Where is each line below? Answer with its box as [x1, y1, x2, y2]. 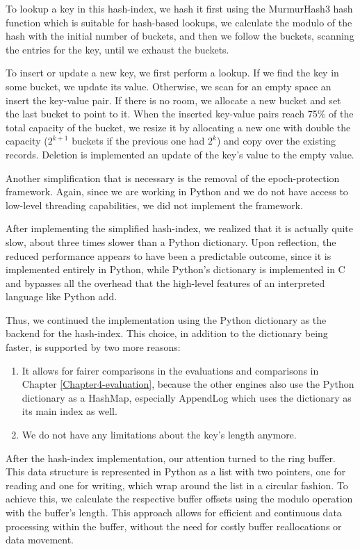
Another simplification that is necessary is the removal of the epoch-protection [6, 170, 340, 185]
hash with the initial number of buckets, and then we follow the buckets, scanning [6, 28, 354, 43]
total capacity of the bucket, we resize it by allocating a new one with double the [6, 120, 351, 134]
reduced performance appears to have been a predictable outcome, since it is [6, 248, 332, 263]
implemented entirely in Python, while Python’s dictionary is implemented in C [6, 262, 345, 277]
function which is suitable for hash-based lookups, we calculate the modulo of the [6, 15, 352, 29]
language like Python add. [6, 289, 117, 304]
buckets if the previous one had [72, 133, 205, 148]
